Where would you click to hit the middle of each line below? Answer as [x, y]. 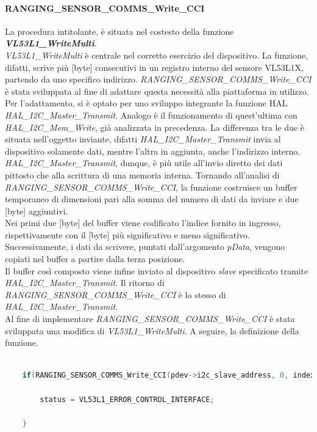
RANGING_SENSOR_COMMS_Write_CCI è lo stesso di [116, 294]
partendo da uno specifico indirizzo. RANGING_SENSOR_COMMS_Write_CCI [158, 79]
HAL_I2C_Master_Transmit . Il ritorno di [85, 283]
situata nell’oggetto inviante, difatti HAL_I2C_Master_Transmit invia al [143, 139]
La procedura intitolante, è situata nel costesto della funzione [119, 31]
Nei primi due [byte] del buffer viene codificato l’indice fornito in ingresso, [143, 223]
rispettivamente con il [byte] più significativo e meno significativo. [127, 234]
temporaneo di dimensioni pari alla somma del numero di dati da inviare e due [152, 199]
